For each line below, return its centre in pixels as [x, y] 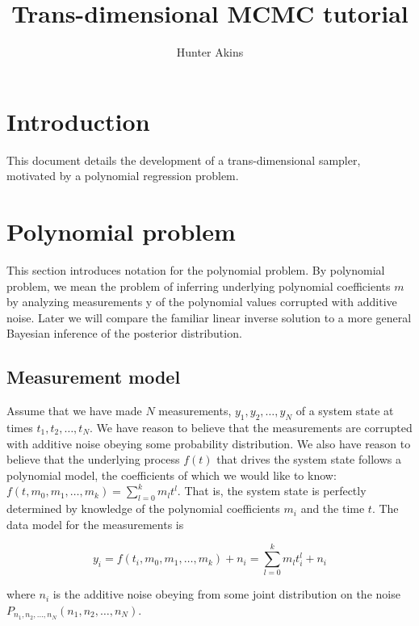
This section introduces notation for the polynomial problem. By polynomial [196, 269]
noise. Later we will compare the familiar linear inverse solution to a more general [209, 317]
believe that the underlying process [93, 459]
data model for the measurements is [95, 524]
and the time [333, 508]
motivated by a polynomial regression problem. [123, 176]
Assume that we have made [74, 411]
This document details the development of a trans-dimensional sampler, [184, 160]
